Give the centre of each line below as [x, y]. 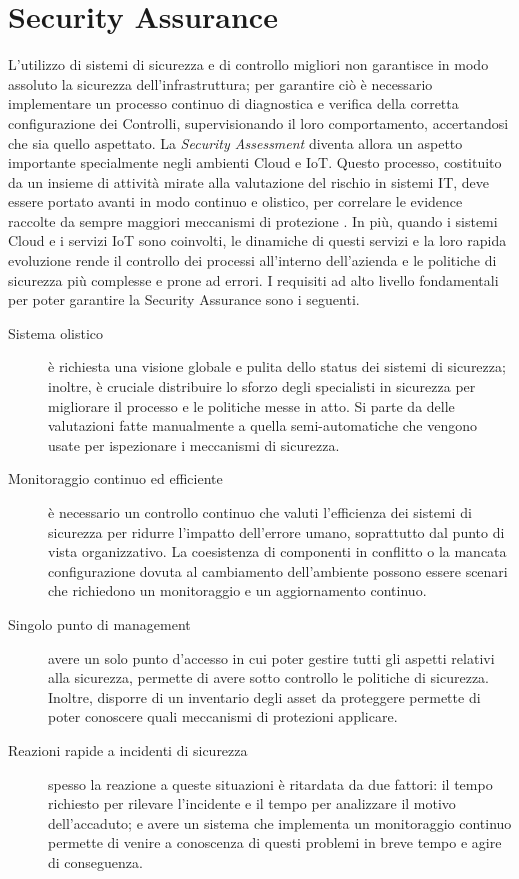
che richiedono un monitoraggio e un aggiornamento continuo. [237, 590]
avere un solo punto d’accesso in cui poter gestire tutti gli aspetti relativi [271, 657]
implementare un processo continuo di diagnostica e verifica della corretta [233, 103]
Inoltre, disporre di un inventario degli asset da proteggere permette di [264, 696]
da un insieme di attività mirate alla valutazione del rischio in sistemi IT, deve [249, 181]
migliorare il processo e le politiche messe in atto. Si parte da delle [251, 405]
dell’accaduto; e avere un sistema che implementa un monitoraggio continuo [280, 822]
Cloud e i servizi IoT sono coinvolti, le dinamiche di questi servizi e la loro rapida [257, 240]
